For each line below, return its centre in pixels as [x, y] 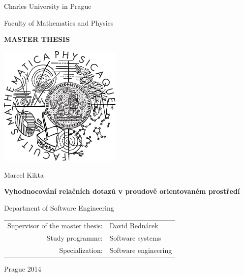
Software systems [135, 238]
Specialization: [81, 250]
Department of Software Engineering [59, 208]
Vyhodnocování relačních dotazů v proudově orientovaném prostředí [122, 191]
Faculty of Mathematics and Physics [59, 22]
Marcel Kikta [24, 174]
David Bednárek [134, 226]
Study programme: [75, 238]
